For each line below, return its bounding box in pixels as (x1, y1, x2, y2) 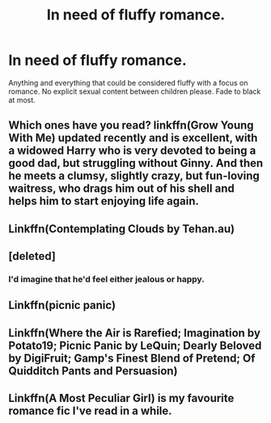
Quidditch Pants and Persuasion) (8, 364, 178, 378)
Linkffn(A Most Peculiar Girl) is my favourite (8, 391, 235, 405)
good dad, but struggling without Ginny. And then (8, 156, 264, 171)
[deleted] (8, 249, 57, 264)
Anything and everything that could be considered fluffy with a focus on (8, 78, 248, 87)
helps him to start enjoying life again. (8, 194, 200, 208)
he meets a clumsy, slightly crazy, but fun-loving (8, 169, 260, 183)
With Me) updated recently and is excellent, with (8, 131, 258, 145)
